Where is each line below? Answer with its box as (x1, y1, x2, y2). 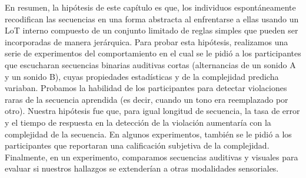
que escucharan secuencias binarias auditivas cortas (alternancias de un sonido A (5, 58, 296, 70)
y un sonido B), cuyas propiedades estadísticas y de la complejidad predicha (5, 70, 279, 82)
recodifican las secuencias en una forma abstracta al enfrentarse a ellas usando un (5, 12, 299, 25)
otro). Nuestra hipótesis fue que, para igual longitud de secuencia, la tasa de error (5, 105, 300, 117)
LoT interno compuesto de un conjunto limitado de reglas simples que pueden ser (5, 24, 298, 36)
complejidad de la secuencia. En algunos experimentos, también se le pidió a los (5, 127, 292, 140)
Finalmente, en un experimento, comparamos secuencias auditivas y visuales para (5, 150, 298, 163)
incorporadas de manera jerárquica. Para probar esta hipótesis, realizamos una (5, 35, 288, 48)
